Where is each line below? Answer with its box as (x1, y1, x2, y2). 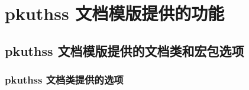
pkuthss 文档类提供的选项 (5, 72, 124, 87)
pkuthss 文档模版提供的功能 (5, 1, 225, 25)
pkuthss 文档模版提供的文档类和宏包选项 (5, 41, 244, 59)
